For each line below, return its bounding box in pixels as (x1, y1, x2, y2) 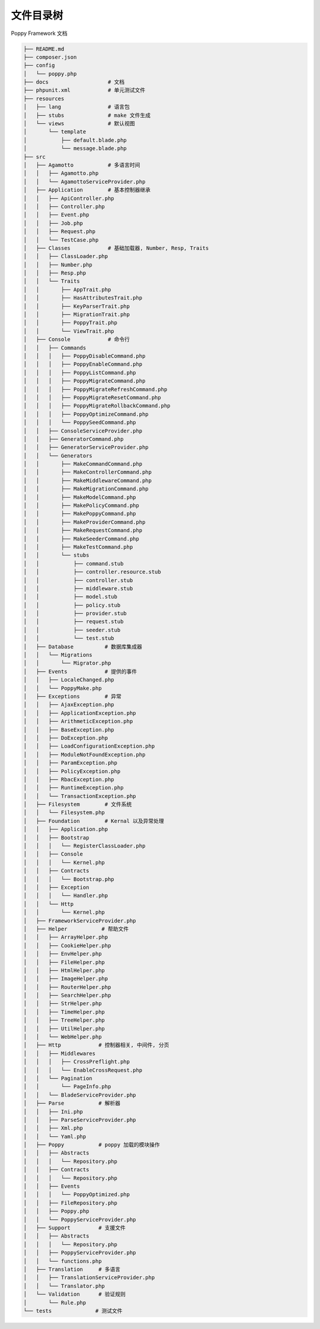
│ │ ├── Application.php (23, 826, 108, 833)
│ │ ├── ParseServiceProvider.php (23, 1116, 136, 1123)
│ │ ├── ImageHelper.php (23, 975, 108, 982)
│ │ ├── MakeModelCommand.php (23, 494, 136, 501)
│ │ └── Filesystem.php (23, 809, 105, 816)
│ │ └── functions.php (23, 1258, 102, 1264)
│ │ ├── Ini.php (23, 1108, 83, 1115)
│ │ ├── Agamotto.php (23, 170, 99, 177)
